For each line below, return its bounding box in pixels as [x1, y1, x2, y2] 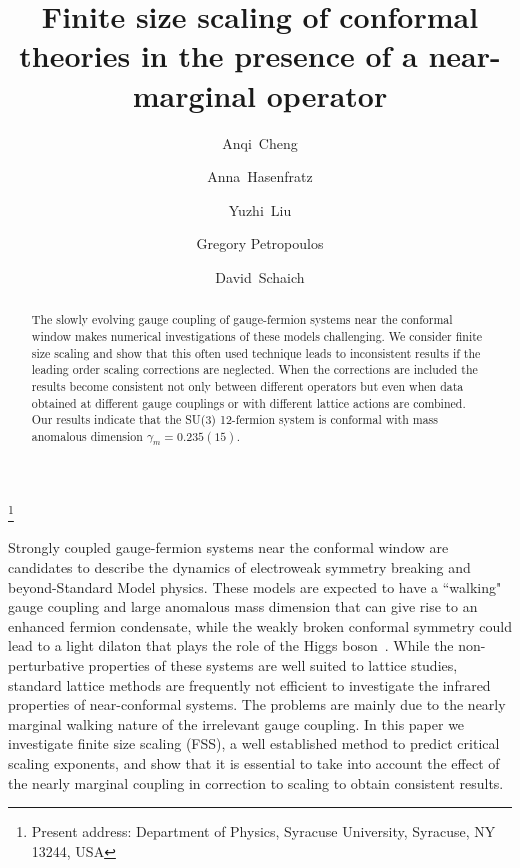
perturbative [8, 655, 84, 676]
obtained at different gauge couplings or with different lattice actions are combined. [31, 394, 466, 411]
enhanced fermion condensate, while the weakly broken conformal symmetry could [8, 615, 512, 636]
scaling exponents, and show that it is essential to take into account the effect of [8, 753, 500, 774]
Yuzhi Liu [228, 199, 292, 220]
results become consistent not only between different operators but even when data [31, 377, 464, 394]
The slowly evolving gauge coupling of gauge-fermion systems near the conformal [31, 311, 453, 328]
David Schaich [215, 266, 305, 287]
